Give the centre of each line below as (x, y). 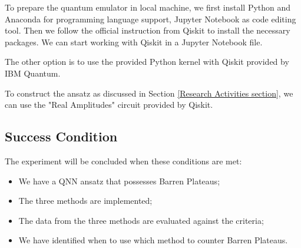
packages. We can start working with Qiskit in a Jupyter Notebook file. (134, 42)
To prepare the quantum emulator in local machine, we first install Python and (148, 7)
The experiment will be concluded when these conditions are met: (123, 161)
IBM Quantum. (33, 73)
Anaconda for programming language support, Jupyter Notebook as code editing (150, 19)
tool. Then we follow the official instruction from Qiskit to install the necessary (148, 30)
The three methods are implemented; (85, 201)
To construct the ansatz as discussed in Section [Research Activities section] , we (149, 93)
